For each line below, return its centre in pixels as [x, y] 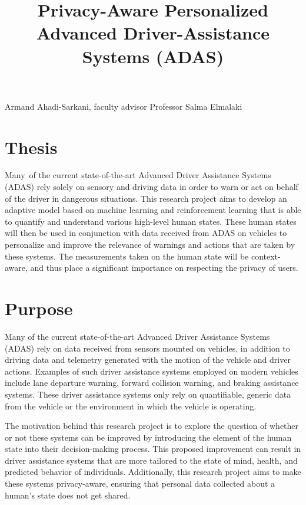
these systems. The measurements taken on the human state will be [127, 256]
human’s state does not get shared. [68, 495]
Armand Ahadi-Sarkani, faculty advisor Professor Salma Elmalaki [124, 106]
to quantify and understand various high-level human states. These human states [151, 221]
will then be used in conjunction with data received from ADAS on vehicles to [146, 233]
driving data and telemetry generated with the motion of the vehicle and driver [148, 360]
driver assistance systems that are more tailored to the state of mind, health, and [151, 460]
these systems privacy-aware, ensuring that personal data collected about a [140, 483]
